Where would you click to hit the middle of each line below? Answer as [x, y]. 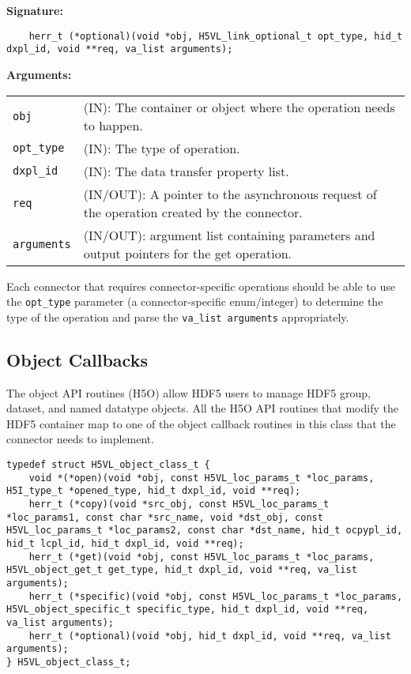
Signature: [35, 10]
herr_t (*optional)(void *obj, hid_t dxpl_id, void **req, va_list [210, 636]
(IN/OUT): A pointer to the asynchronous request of [230, 194]
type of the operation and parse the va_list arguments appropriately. [178, 316]
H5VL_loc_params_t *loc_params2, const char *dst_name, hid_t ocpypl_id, [205, 531]
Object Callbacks [77, 359]
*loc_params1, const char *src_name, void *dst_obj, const [165, 517]
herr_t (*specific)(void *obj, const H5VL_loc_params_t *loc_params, [216, 596]
